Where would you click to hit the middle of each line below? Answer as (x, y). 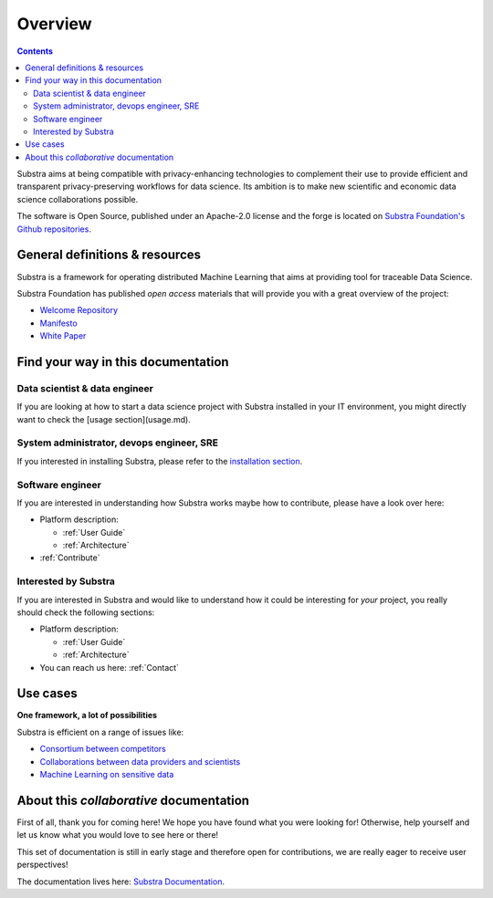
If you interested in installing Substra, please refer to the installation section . (160, 461)
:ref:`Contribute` (70, 558)
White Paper (63, 336)
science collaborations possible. (78, 199)
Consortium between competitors (103, 749)
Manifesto (58, 323)
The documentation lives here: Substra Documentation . (121, 882)
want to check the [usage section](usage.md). (104, 419)
